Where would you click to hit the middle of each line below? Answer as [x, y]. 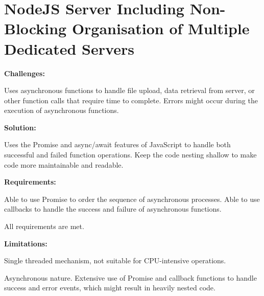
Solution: [20, 127]
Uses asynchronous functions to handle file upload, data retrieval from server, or [129, 90]
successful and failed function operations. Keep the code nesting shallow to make [130, 155]
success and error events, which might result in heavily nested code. [110, 288]
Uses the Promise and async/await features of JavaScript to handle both [117, 144]
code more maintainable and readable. [64, 164]
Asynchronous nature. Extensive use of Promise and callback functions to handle [130, 277]
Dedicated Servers [69, 48]
